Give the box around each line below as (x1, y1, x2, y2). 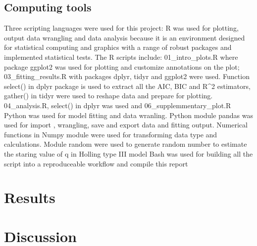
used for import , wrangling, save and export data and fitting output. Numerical (4, 120, 248, 130)
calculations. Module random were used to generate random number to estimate (4, 139, 247, 149)
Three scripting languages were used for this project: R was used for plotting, (4, 23, 239, 33)
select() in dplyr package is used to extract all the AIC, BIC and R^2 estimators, (4, 81, 251, 91)
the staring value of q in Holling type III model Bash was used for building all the (4, 148, 253, 159)
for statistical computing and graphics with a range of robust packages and (4, 42, 232, 52)
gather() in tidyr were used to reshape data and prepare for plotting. (4, 90, 213, 101)
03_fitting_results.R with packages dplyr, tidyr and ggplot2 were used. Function (4, 71, 250, 82)
